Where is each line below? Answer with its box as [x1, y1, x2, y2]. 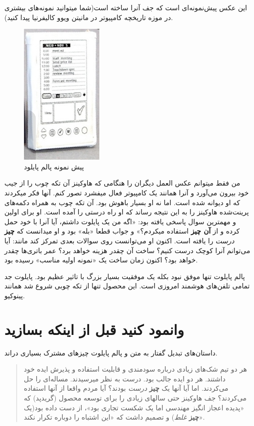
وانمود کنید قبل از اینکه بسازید [4, 319, 184, 339]
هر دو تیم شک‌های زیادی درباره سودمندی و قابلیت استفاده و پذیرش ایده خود [23, 364, 247, 374]
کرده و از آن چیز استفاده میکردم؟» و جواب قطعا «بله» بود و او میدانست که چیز [4, 226, 240, 236]
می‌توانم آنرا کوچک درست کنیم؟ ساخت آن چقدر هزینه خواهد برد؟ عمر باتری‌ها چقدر [4, 245, 251, 255]
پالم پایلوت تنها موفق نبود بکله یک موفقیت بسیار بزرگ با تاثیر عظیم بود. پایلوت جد [4, 271, 245, 281]
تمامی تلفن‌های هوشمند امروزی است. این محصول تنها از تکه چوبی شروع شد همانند [4, 281, 250, 291]
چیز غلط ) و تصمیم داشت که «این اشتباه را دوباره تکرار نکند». [23, 412, 205, 422]
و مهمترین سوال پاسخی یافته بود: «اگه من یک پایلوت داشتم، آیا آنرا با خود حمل [4, 216, 236, 226]
